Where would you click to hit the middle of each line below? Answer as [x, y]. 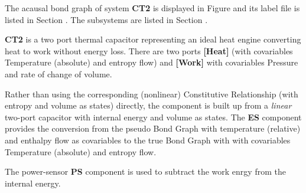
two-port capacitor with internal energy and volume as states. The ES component [153, 117]
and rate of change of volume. [58, 73]
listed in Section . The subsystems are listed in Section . [106, 19]
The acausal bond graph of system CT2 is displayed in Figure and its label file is [152, 8]
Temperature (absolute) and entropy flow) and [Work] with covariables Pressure [152, 62]
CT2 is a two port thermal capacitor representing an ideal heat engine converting [153, 39]
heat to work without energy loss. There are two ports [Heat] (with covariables [149, 50]
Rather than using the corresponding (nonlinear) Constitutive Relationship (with [152, 94]
